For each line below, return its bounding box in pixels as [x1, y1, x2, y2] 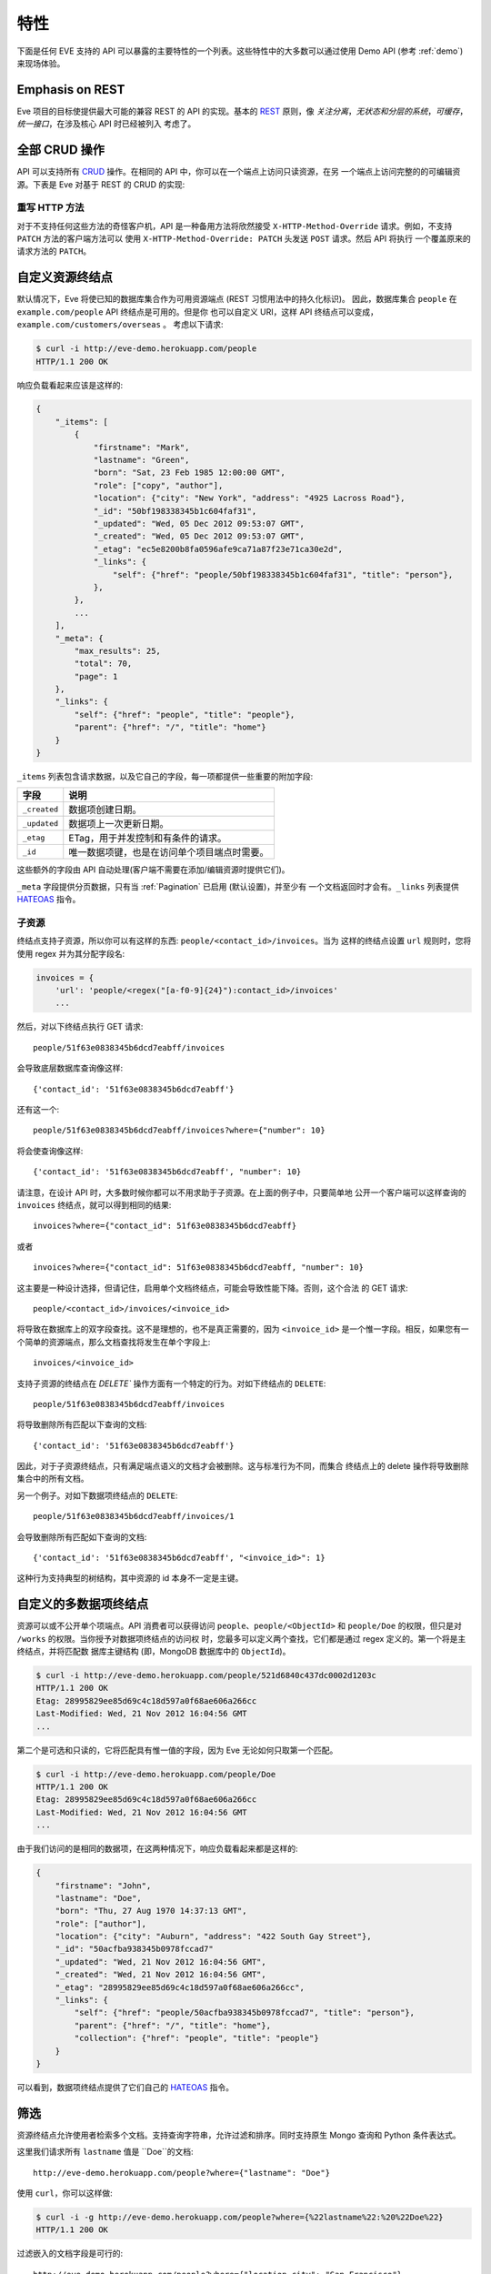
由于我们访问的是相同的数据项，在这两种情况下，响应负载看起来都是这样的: [16, 1843, 299, 1855]
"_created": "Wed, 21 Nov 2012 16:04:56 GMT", [55, 1969, 267, 1980]
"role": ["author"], [55, 1918, 147, 1928]
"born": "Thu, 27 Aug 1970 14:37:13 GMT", [55, 1906, 247, 1917]
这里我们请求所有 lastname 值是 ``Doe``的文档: [16, 2147, 195, 2158]
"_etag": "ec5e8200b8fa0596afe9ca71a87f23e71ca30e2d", [93, 544, 344, 554]
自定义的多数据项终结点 [16, 1596, 149, 1612]
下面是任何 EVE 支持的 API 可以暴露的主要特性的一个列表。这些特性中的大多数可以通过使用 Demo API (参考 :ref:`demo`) [16, 45, 464, 56]
